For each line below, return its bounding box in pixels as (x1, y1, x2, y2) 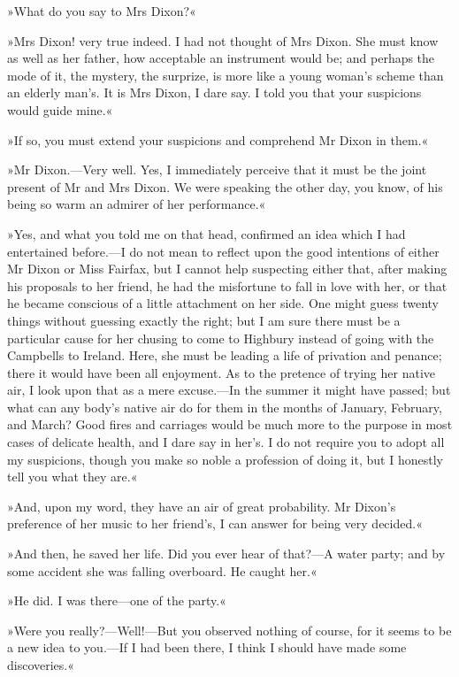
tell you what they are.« (7, 467, 138, 486)
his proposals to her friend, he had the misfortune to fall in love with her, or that (7, 276, 448, 295)
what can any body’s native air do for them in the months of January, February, (7, 397, 442, 416)
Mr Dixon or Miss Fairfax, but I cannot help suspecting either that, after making (7, 259, 448, 278)
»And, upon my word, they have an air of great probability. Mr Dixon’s (7, 496, 396, 515)
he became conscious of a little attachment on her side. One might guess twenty (7, 294, 440, 312)
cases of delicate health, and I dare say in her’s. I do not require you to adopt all (7, 433, 445, 451)
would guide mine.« (7, 100, 113, 119)
